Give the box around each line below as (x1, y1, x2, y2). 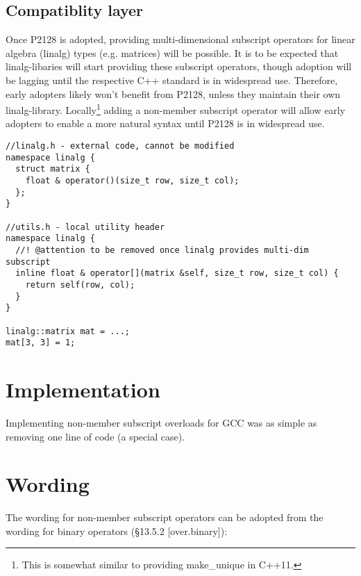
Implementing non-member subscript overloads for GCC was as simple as (6, 415, 317, 429)
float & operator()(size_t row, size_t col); (25, 175, 240, 186)
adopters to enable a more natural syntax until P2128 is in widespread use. (6, 116, 325, 131)
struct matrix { (15, 164, 90, 174)
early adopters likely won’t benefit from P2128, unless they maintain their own (6, 86, 341, 101)
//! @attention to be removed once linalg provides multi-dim (15, 245, 309, 255)
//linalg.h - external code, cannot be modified (6, 141, 235, 151)
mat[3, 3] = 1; (6, 338, 76, 348)
